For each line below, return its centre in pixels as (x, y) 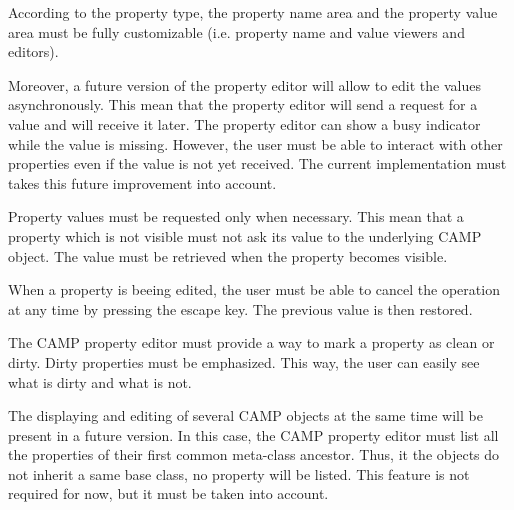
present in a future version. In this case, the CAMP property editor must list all (253, 434)
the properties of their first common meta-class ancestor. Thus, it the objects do (254, 454)
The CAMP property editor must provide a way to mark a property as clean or (251, 342)
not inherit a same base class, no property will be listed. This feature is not (239, 473)
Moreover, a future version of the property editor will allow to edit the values (244, 84)
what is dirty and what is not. (100, 381)
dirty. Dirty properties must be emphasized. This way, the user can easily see (244, 361)
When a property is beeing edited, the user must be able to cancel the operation (254, 289)
